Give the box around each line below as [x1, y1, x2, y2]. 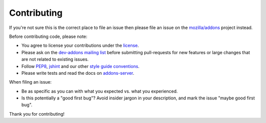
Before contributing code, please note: [9, 33, 88, 39]
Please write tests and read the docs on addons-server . [21, 70, 134, 76]
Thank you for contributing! [9, 111, 65, 117]
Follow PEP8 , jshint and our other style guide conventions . [21, 63, 140, 69]
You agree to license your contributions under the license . [21, 42, 139, 49]
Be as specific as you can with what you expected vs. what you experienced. [21, 88, 178, 94]
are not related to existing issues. [21, 57, 89, 62]
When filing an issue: [9, 79, 52, 85]
